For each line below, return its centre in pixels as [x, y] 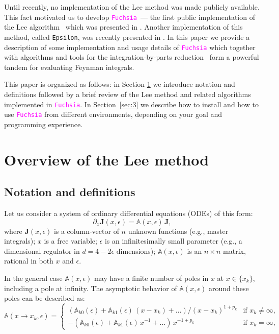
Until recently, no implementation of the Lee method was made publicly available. [132, 7]
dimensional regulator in [42, 250]
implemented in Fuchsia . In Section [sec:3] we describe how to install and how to [131, 104]
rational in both [29, 261]
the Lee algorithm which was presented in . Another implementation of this [123, 27]
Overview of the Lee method [107, 159]
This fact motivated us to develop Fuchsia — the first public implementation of [130, 17]
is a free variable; [71, 241]
